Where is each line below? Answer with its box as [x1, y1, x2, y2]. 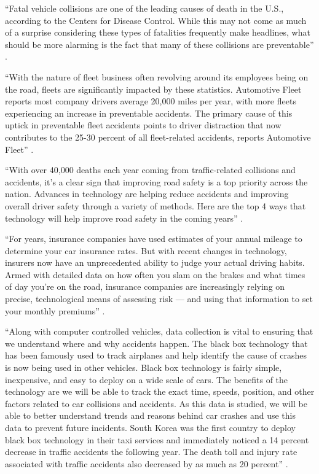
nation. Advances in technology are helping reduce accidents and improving [5, 187, 289, 200]
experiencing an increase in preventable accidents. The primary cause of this [5, 106, 293, 119]
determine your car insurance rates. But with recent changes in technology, [5, 244, 287, 257]
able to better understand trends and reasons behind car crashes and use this [5, 409, 296, 422]
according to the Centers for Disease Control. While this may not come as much [5, 14, 307, 26]
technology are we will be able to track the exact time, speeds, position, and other [5, 385, 315, 398]
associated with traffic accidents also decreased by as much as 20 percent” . [5, 457, 288, 470]
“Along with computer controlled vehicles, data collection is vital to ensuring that [5, 325, 313, 338]
